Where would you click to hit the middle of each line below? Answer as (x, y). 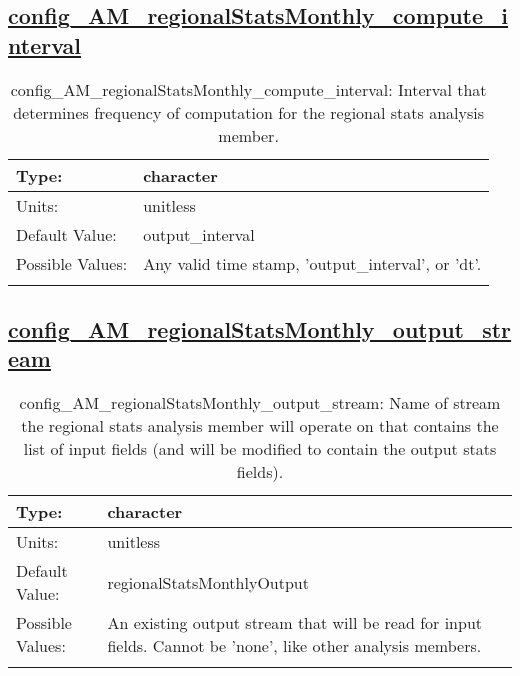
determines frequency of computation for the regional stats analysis (249, 112)
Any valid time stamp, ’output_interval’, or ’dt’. (312, 263)
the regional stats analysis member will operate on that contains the (260, 426)
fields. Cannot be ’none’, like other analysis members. (294, 646)
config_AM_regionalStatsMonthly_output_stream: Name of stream (260, 403)
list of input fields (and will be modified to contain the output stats (260, 449)
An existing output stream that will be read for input (295, 623)
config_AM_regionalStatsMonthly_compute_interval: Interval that (248, 89)
